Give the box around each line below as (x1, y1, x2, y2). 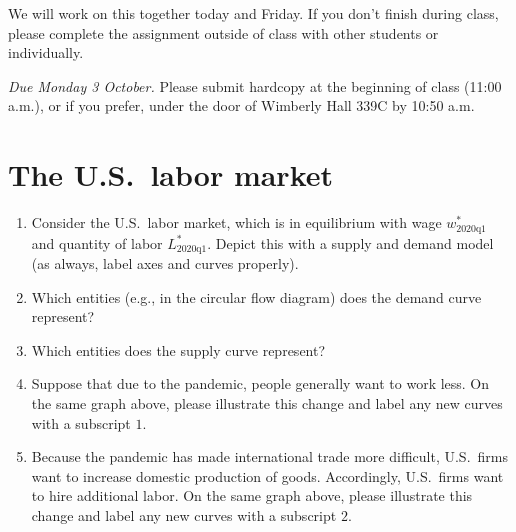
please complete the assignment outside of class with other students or (8, 22, 439, 43)
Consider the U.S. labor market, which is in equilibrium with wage (31, 212, 442, 233)
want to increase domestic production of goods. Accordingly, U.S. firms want (31, 465, 504, 486)
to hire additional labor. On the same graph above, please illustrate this (31, 485, 473, 506)
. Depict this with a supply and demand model (207, 232, 494, 253)
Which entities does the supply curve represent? (31, 339, 326, 360)
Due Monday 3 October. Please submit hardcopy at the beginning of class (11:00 (8, 75, 502, 96)
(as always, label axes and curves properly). (31, 253, 299, 273)
